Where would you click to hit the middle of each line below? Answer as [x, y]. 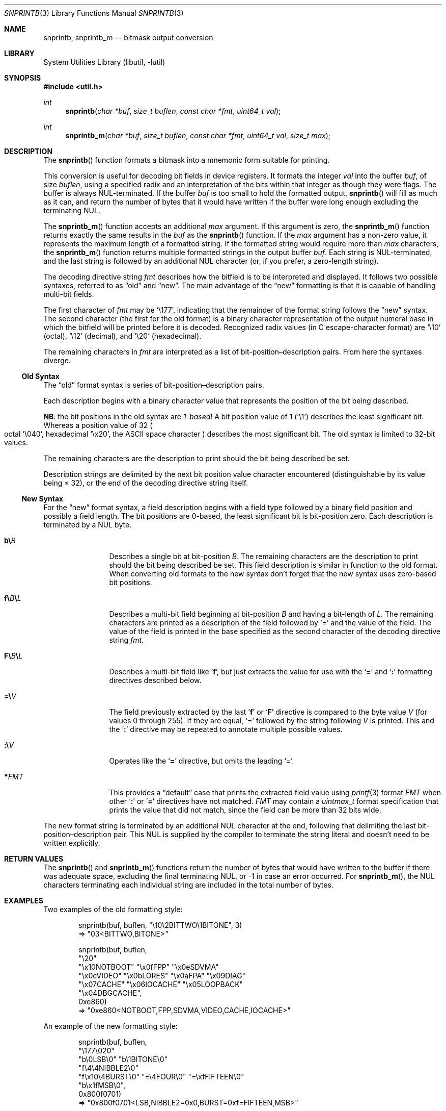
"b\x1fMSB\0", [102, 1085]
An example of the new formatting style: [110, 1026]
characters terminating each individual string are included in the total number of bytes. [188, 885]
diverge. [57, 360]
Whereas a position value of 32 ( [98, 425]
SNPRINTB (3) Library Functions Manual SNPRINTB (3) [94, 13]
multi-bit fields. [69, 294]
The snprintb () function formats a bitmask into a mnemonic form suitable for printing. [187, 160]
